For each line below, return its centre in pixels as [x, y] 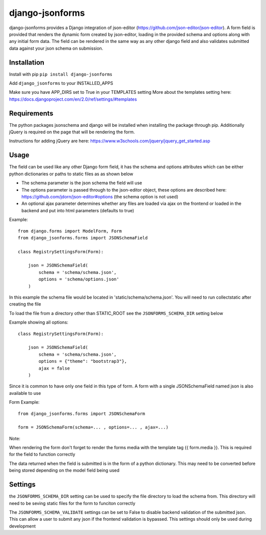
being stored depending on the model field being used [64, 470]
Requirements [31, 113]
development [22, 526]
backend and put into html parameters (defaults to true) [78, 210]
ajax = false [54, 368]
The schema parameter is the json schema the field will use [82, 183]
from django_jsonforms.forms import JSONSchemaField [83, 238]
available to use [25, 393]
